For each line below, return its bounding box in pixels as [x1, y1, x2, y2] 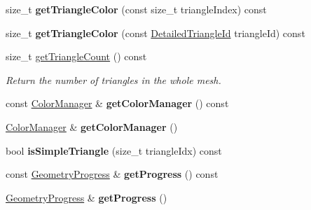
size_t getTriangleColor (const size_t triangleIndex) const [6, 2, 267, 16]
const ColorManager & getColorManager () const [6, 96, 229, 111]
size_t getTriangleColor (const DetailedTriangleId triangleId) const [6, 25, 305, 40]
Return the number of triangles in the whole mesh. [6, 72, 221, 87]
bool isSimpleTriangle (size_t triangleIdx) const [6, 143, 222, 157]
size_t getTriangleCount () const [6, 49, 147, 64]
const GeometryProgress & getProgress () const [6, 167, 219, 181]
